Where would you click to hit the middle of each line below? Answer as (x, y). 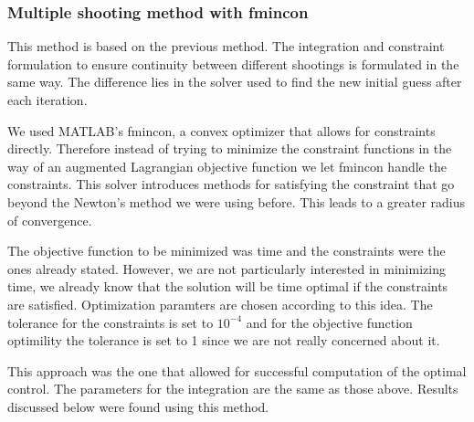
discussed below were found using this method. (138, 406)
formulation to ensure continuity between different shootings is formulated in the (233, 63)
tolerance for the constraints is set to (111, 322)
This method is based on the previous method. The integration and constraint (226, 46)
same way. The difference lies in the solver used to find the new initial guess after (235, 82)
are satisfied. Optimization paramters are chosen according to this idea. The (220, 304)
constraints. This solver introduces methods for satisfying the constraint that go (231, 184)
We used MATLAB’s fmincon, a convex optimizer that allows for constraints (221, 130)
